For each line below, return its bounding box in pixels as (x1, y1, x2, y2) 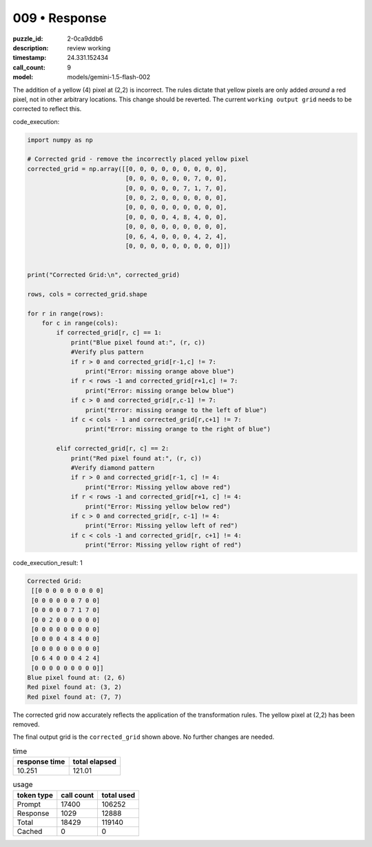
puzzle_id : (12, 34, 43, 43)
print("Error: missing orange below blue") (85, 387, 235, 394)
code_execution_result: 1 (12, 559, 83, 567)
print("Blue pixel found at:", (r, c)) (70, 338, 206, 346)
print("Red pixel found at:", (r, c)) (70, 454, 203, 462)
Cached (17, 826, 43, 836)
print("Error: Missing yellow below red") (85, 502, 231, 510)
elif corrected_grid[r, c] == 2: (56, 445, 169, 453)
